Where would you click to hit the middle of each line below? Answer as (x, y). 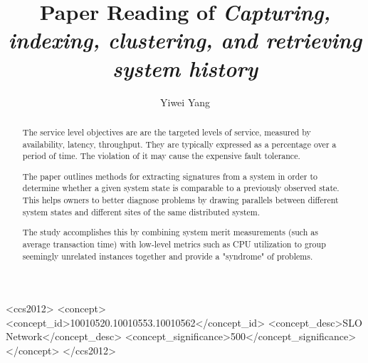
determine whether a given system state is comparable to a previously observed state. (181, 188)
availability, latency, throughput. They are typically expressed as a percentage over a (179, 144)
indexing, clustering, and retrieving (185, 40)
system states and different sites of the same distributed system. (141, 211)
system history (185, 68)
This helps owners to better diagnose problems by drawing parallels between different (180, 200)
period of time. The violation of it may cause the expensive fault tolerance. (161, 156)
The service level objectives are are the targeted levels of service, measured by (167, 132)
